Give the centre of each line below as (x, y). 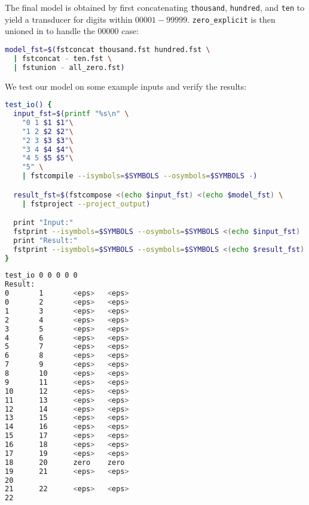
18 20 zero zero (65, 462)
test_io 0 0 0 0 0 (41, 276)
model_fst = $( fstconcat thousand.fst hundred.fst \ (108, 49)
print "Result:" (45, 240)
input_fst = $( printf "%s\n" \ (71, 114)
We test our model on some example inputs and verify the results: (126, 86)
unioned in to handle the (50, 31)
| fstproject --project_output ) (86, 204)
